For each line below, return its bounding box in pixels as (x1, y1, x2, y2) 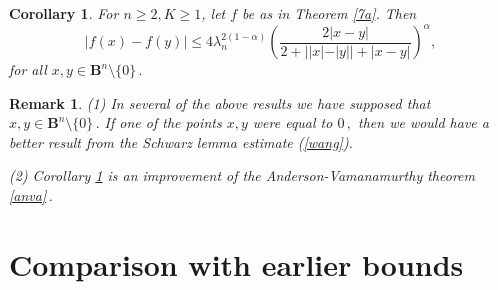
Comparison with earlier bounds (9, 243, 464, 284)
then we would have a (358, 112, 489, 133)
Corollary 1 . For (9, 3, 119, 23)
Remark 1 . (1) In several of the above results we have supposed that (9, 92, 431, 113)
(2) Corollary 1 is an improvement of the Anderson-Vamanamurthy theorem (9, 165, 475, 186)
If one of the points (104, 112, 222, 133)
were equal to (252, 112, 333, 133)
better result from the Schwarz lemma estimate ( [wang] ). (9, 131, 353, 152)
